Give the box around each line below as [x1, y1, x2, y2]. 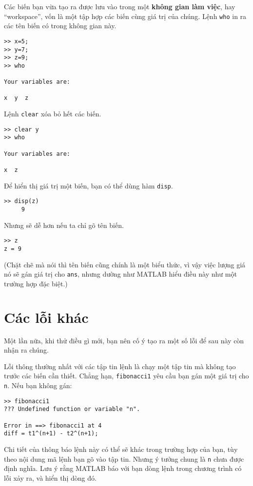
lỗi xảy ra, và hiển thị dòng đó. [4, 472, 97, 483]
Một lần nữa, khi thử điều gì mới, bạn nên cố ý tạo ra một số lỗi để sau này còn [4, 335, 244, 345]
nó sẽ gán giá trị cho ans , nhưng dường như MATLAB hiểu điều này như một [4, 269, 237, 279]
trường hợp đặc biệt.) [4, 278, 68, 288]
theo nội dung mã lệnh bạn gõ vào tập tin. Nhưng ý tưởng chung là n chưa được [4, 453, 244, 464]
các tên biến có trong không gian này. [4, 20, 117, 31]
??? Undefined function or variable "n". [4, 406, 140, 413]
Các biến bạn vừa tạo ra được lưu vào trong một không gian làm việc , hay [4, 1, 235, 11]
